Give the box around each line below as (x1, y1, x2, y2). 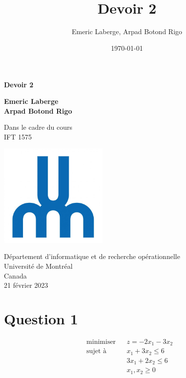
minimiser (86, 338, 116, 345)
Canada (4, 270, 27, 280)
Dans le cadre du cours (4, 122, 73, 132)
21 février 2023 (4, 280, 48, 290)
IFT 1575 (4, 131, 32, 141)
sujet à (86, 348, 106, 355)
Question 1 (4, 308, 78, 328)
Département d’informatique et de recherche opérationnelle (4, 251, 180, 261)
